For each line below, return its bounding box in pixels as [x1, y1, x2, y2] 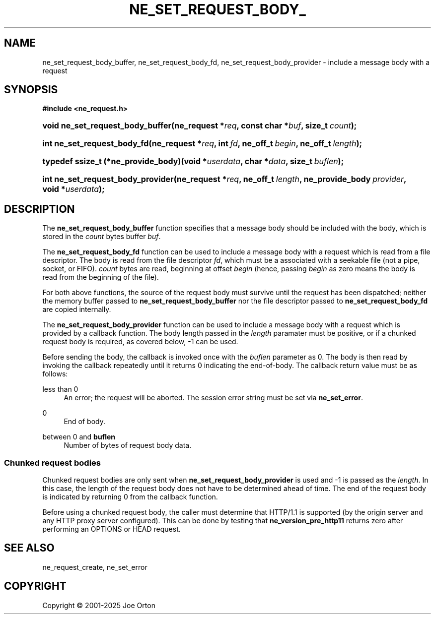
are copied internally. [42, 305, 111, 314]
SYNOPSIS [4, 83, 58, 96]
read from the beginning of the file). [42, 273, 159, 282]
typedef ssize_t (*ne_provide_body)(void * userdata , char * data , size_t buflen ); [42, 156, 344, 167]
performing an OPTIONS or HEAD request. [42, 525, 181, 534]
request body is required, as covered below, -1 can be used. [42, 337, 238, 346]
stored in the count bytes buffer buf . [42, 232, 161, 241]
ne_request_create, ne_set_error [42, 562, 147, 571]
